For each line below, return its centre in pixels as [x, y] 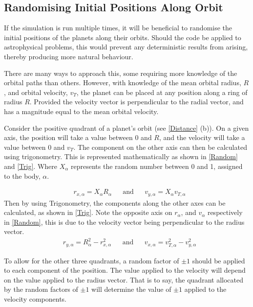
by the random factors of [41, 289]
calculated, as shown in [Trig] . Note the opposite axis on [88, 212]
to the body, [22, 176]
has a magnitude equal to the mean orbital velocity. [81, 111]
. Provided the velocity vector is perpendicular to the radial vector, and [137, 102]
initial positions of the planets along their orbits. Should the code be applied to [123, 37]
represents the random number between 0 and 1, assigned [157, 166]
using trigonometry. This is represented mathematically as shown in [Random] [121, 156]
